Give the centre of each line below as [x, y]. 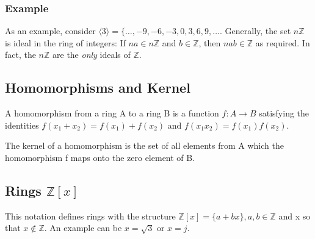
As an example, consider [50, 31]
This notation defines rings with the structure [90, 216]
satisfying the [284, 113]
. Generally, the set [255, 31]
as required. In [283, 42]
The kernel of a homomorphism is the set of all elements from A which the [144, 145]
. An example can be [83, 228]
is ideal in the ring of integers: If [65, 42]
